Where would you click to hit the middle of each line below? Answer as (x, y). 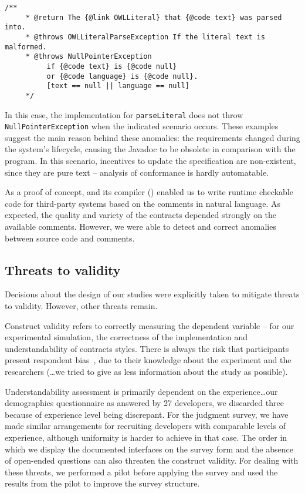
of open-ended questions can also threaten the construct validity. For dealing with (152, 460)
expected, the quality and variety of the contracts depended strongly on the (141, 215)
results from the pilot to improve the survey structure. (102, 483)
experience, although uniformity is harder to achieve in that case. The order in (146, 437)
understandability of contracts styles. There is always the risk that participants (147, 348)
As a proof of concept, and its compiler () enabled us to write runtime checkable (149, 192)
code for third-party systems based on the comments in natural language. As (143, 203)
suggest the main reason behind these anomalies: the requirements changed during (152, 137)
